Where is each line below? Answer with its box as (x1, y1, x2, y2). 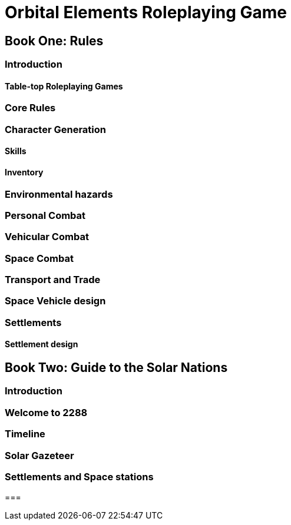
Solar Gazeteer (5, 449, 74, 461)
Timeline (5, 428, 45, 440)
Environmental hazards (5, 188, 113, 200)
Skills (5, 146, 27, 157)
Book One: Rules (5, 33, 104, 48)
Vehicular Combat (5, 231, 89, 243)
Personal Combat (5, 209, 86, 221)
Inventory (5, 167, 44, 177)
